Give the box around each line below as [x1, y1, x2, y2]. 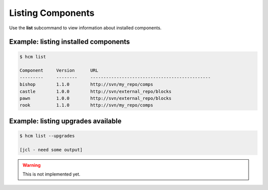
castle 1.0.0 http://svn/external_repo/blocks [19, 88, 172, 94]
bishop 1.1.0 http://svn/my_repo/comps [19, 82, 153, 87]
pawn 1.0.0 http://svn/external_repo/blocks [19, 95, 172, 101]
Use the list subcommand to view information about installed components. [9, 25, 162, 31]
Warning [22, 162, 41, 168]
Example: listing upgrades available [9, 117, 122, 125]
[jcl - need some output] [19, 147, 83, 152]
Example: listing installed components [9, 38, 130, 46]
